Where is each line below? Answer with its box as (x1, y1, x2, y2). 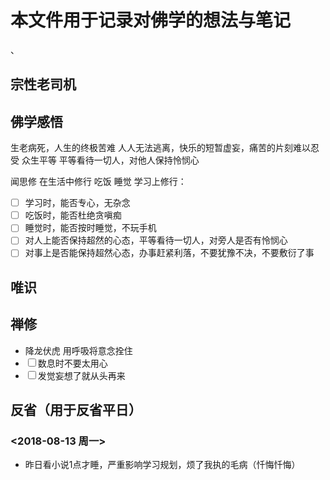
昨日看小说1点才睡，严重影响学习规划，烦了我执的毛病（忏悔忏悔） (24, 459, 301, 471)
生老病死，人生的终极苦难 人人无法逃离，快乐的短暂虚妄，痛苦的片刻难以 (10, 142, 311, 154)
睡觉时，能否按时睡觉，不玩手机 (24, 222, 157, 234)
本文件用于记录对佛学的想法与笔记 (10, 9, 292, 32)
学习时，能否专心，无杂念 (24, 197, 131, 209)
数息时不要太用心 (37, 357, 108, 369)
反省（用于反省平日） (10, 402, 142, 419)
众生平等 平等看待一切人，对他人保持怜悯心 (21, 154, 200, 166)
